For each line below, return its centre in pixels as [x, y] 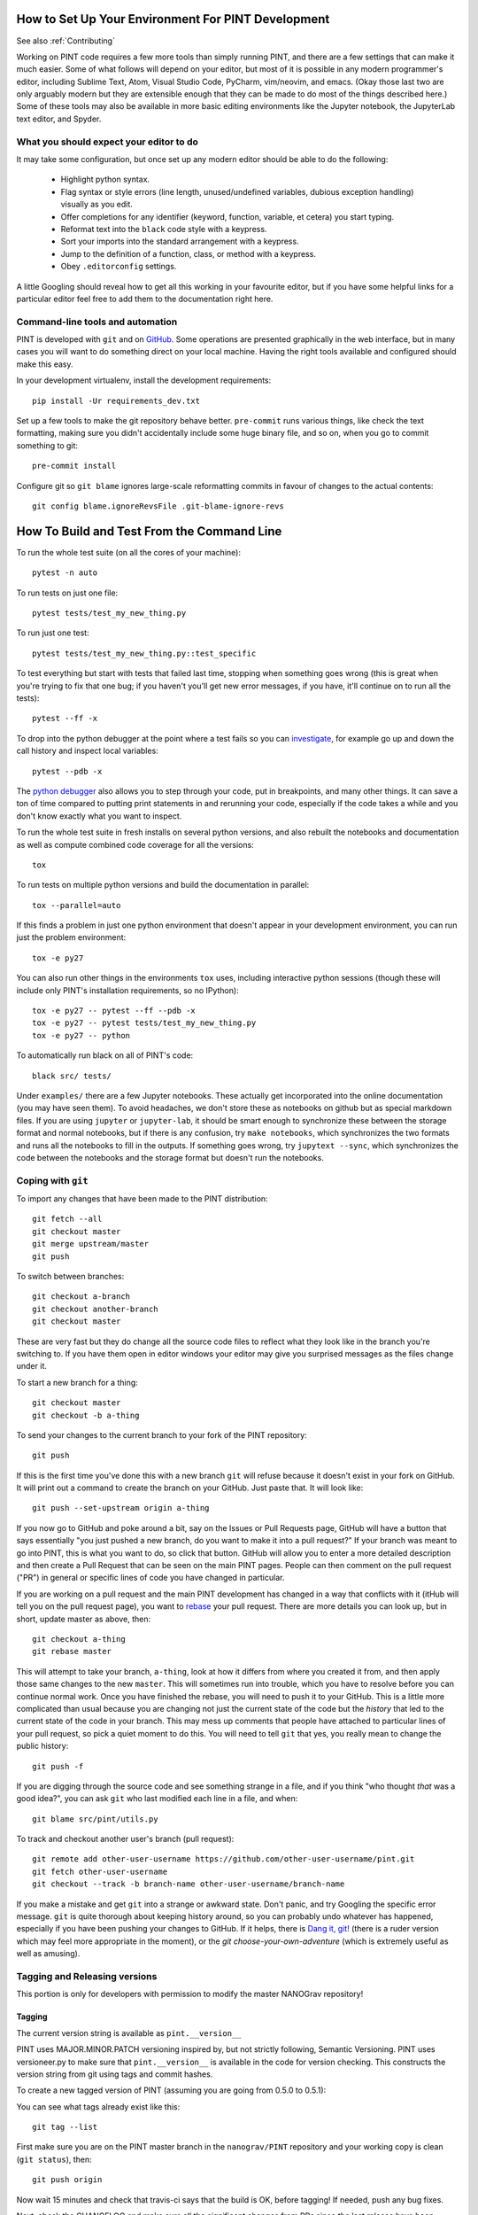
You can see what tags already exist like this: [98, 2106]
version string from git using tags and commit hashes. [115, 2074]
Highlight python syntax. [105, 179]
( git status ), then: [54, 2159]
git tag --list [65, 2127]
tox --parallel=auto [77, 905]
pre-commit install [74, 466]
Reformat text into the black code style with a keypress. [164, 229]
